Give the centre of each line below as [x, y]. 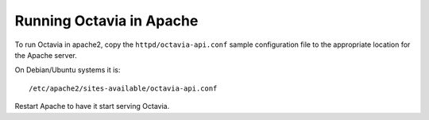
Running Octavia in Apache [106, 21]
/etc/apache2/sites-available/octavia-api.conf [123, 88]
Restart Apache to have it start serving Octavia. [92, 106]
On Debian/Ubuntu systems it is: [68, 70]
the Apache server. [46, 55]
